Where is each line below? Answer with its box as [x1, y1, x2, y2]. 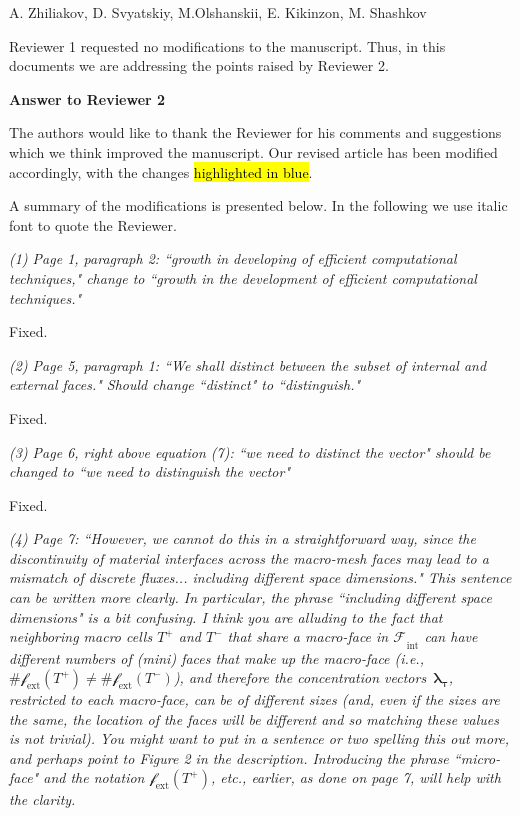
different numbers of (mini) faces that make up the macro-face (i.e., [9, 647, 424, 668]
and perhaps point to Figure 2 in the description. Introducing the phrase [9, 747, 449, 768]
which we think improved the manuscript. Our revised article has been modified [9, 141, 498, 162]
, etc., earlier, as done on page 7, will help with [210, 767, 501, 788]
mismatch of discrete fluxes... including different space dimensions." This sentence [9, 567, 512, 588]
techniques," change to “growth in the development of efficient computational [9, 267, 477, 288]
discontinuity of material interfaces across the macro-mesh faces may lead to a [9, 547, 489, 568]
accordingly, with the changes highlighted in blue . [9, 161, 313, 182]
